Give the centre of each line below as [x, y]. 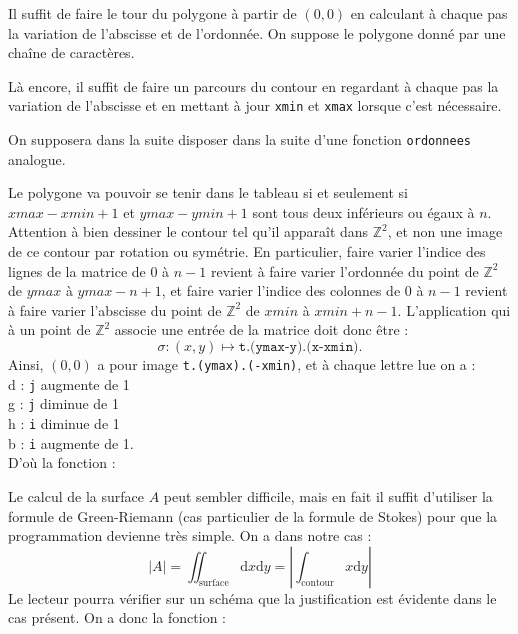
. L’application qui [454, 309]
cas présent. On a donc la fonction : [117, 617]
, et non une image [445, 231]
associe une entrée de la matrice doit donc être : [261, 329]
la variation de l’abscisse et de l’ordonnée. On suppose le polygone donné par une [257, 32]
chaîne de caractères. [71, 52]
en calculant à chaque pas [429, 13]
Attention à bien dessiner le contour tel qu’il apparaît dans [188, 231]
